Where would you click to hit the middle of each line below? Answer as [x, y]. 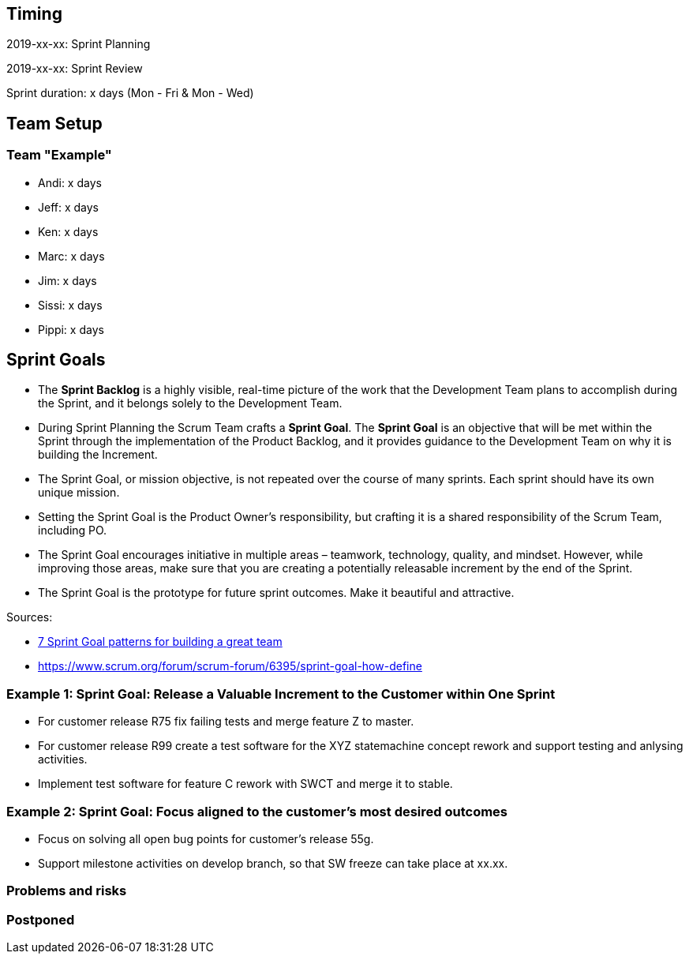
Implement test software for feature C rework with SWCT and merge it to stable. [245, 784]
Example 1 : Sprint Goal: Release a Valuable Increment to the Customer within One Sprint [281, 694]
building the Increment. [98, 455]
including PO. [73, 531]
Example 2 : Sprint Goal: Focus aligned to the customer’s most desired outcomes [257, 811]
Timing [34, 14]
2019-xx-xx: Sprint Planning [79, 44]
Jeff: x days [69, 207]
